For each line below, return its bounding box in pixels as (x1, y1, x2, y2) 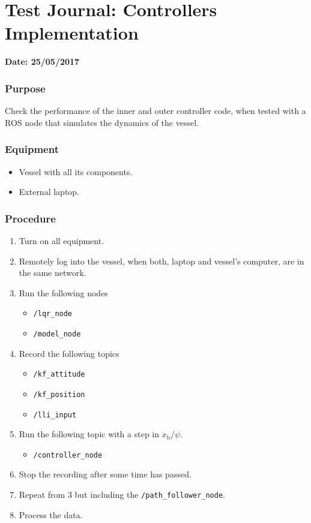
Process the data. (19, 508, 83, 521)
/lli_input (33, 410, 77, 419)
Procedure (5, 211, 56, 226)
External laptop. (19, 185, 80, 198)
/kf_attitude (33, 370, 85, 379)
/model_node (33, 329, 81, 338)
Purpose (5, 80, 46, 95)
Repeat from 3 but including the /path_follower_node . (19, 488, 225, 501)
